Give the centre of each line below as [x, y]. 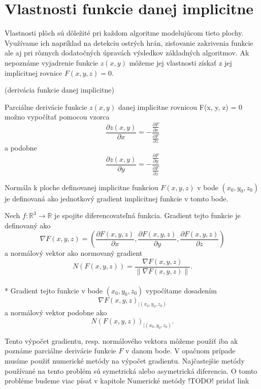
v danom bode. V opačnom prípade [181, 351]
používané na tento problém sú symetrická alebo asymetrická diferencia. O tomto [131, 370]
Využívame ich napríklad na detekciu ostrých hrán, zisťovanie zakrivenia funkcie [129, 42]
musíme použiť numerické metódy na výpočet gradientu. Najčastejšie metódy [125, 361]
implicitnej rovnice [34, 72]
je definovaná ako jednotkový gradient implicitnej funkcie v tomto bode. [117, 198]
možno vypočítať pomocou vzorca [57, 117]
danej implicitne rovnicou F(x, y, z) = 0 [180, 107]
